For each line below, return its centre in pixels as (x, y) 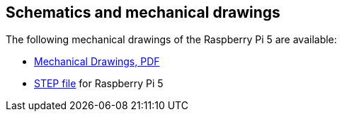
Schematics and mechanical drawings (143, 12)
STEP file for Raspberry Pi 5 (99, 84)
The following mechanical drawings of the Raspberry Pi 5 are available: (171, 40)
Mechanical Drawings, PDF (97, 62)
